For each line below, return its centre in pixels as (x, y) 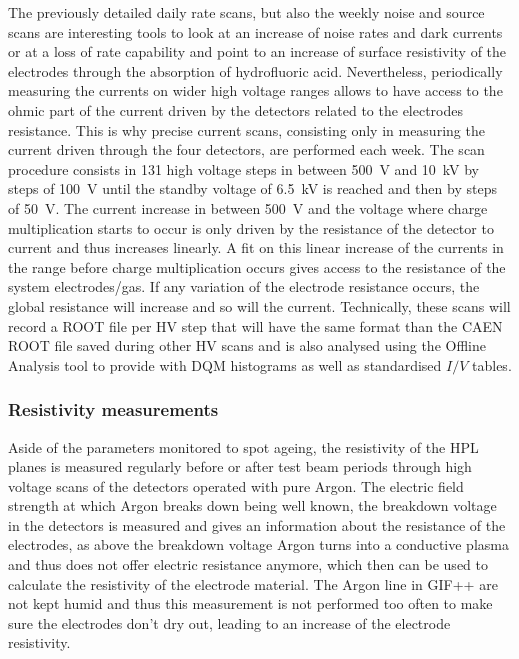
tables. (492, 364)
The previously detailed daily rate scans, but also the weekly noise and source (246, 12)
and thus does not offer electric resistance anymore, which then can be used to (248, 564)
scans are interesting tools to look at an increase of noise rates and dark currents (255, 31)
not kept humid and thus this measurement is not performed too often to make (250, 603)
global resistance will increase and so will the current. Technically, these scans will (259, 305)
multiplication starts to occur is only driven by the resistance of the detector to (251, 227)
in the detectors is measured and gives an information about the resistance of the (257, 524)
